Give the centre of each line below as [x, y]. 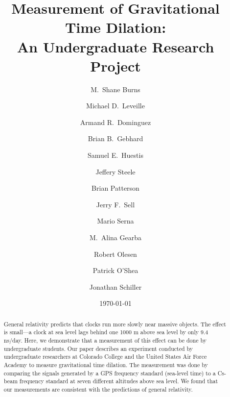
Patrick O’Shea [115, 270]
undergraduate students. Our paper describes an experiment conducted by [98, 348]
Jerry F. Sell [115, 204]
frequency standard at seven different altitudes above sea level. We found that [119, 381]
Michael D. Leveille [115, 106]
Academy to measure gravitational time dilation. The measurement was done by [106, 365]
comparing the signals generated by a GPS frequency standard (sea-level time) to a [110, 373]
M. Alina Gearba [115, 237]
